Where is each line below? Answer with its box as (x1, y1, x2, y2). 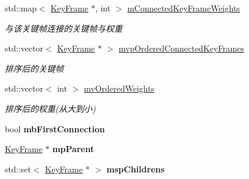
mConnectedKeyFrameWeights (127, 2, 240, 14)
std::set (5, 162, 31, 175)
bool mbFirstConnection (5, 122, 105, 135)
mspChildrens (106, 162, 165, 175)
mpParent (52, 142, 94, 155)
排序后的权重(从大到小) (5, 102, 96, 114)
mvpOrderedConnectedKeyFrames (118, 42, 244, 54)
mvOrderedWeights (83, 82, 155, 95)
